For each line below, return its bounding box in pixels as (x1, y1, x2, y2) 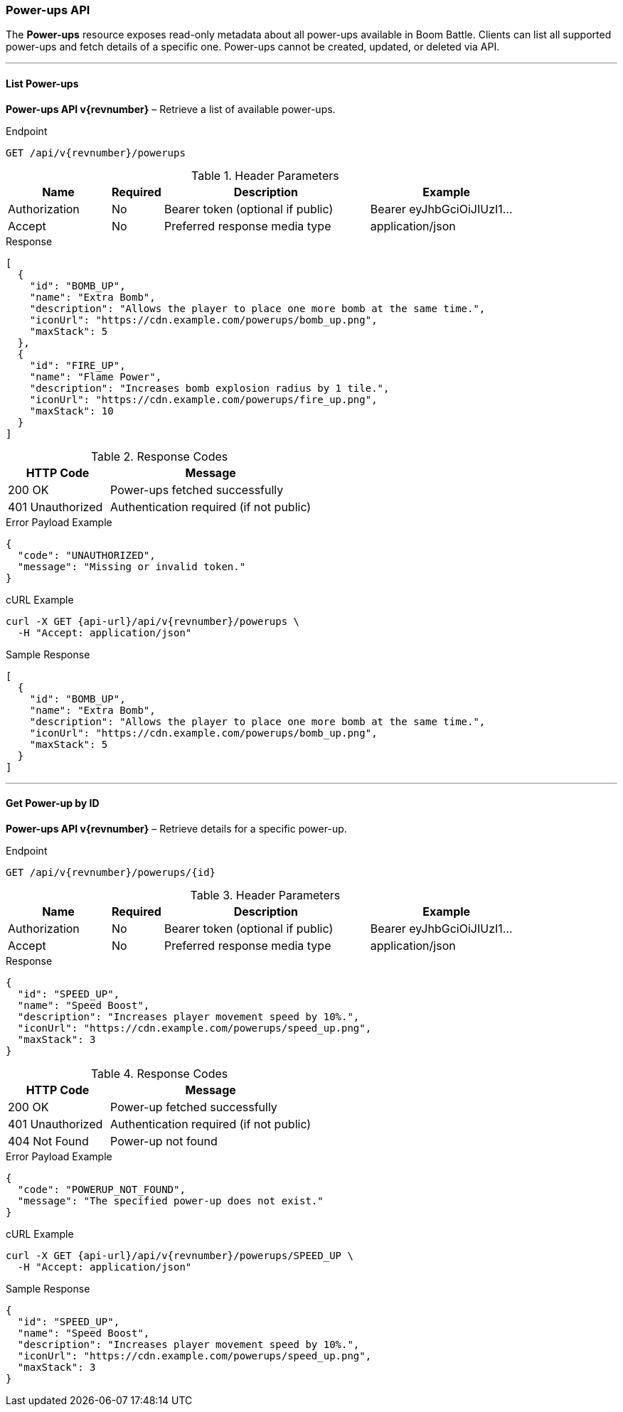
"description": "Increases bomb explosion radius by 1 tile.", (29, 382, 390, 394)
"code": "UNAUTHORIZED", (17, 549, 156, 561)
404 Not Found (8, 1133, 89, 1148)
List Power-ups (6, 77, 79, 90)
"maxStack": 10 (29, 405, 114, 417)
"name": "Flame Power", (29, 370, 162, 383)
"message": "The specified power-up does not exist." (17, 1194, 324, 1207)
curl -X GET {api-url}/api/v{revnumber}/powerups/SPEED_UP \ (6, 1249, 353, 1261)
